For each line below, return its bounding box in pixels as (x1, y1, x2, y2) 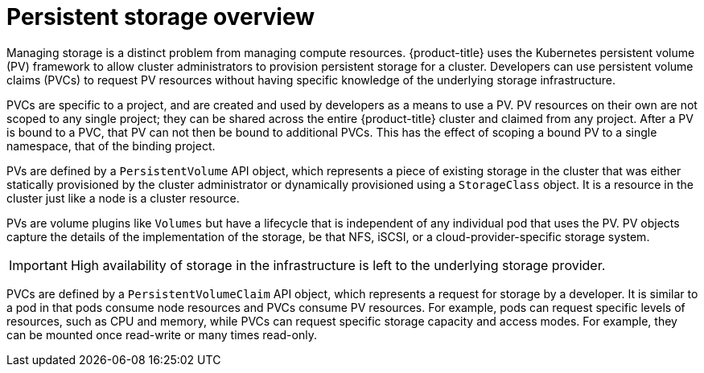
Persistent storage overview (6, 3, 315, 31)
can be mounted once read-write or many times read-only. (6, 327, 317, 342)
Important (9, 256, 68, 273)
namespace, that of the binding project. (6, 138, 216, 153)
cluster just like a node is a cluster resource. (6, 191, 240, 205)
